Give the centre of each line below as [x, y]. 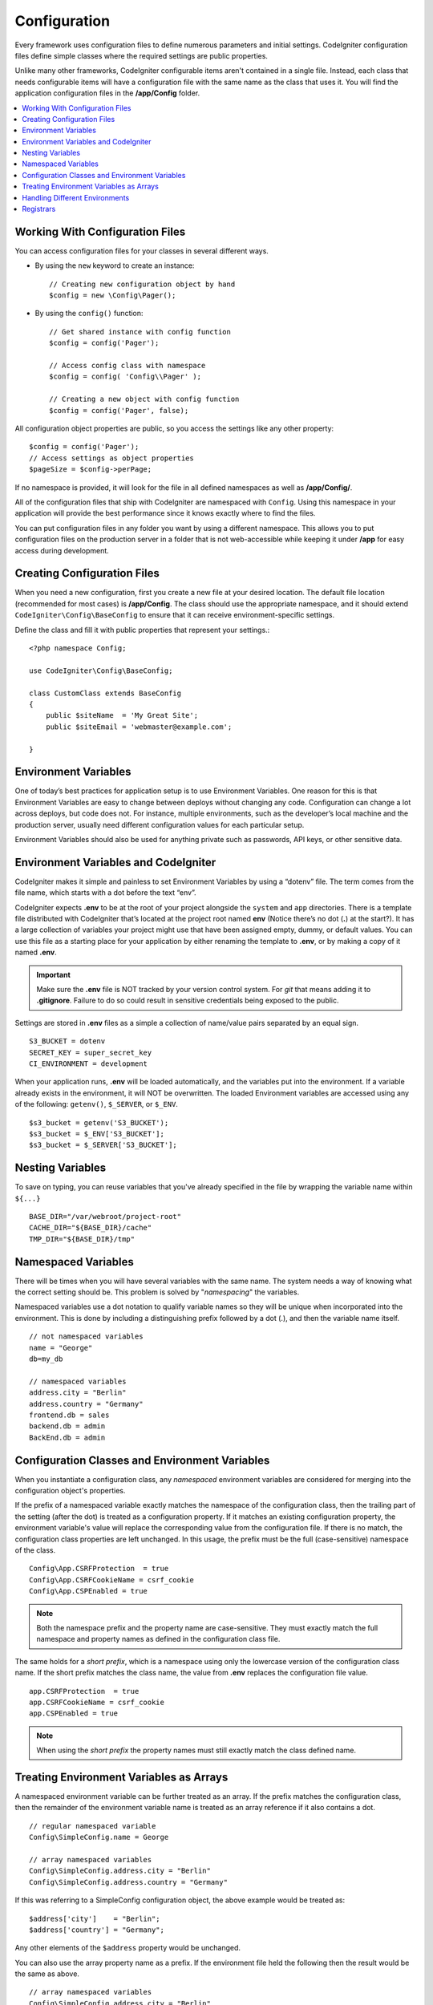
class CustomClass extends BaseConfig [105, 693]
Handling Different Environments [76, 197]
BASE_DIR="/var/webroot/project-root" [105, 1216]
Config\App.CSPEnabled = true [89, 1591]
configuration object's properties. [70, 1491]
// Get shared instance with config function [140, 332]
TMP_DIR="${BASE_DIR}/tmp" [82, 1239]
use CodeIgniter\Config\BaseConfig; [101, 670]
